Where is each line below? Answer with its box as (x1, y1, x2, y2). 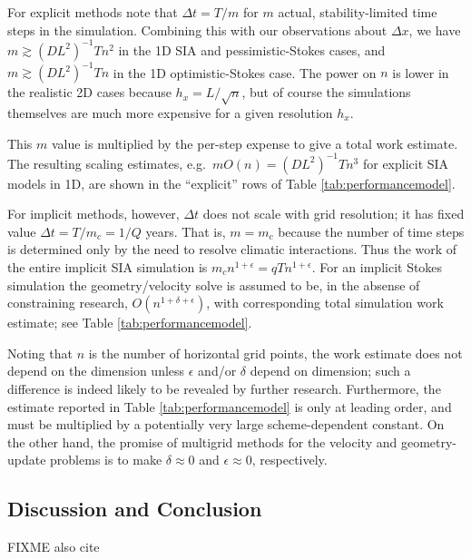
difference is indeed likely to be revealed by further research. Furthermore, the (7, 378, 441, 397)
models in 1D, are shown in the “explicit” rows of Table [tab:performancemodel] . (7, 173, 456, 192)
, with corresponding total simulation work (206, 293, 444, 312)
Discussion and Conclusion (7, 495, 262, 523)
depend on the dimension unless (7, 361, 185, 380)
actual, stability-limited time (278, 3, 437, 21)
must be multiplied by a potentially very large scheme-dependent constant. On (7, 415, 445, 434)
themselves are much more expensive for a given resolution (7, 103, 333, 122)
